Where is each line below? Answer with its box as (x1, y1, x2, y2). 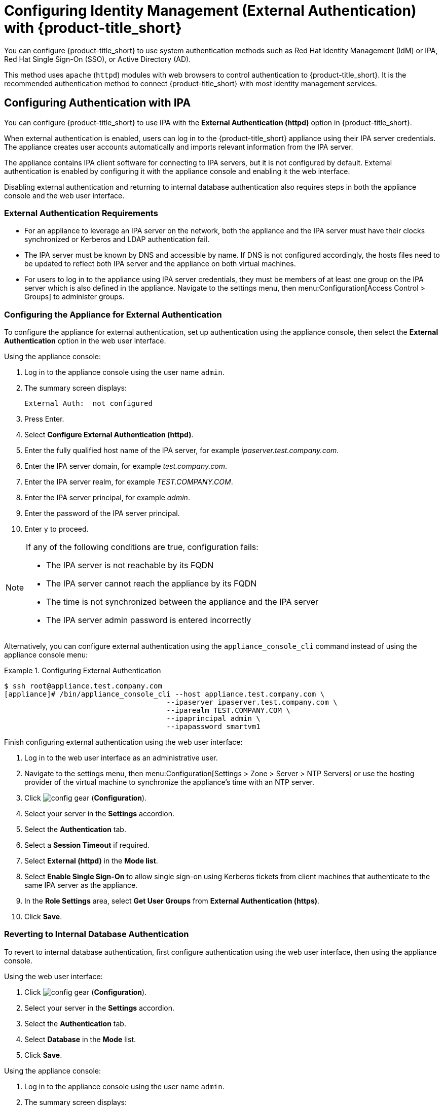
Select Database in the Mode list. (24, 1034, 136, 1044)
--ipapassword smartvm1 (166, 722, 261, 731)
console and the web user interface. (4, 191, 125, 200)
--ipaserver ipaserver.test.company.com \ (166, 698, 338, 707)
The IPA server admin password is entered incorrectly (46, 615, 251, 626)
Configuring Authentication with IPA (4, 96, 191, 110)
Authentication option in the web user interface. (4, 336, 166, 345)
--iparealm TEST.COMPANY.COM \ (166, 706, 290, 715)
